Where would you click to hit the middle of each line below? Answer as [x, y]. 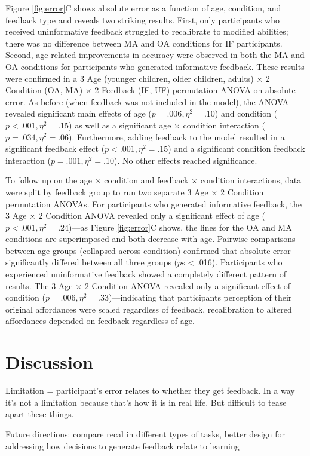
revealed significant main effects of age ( [79, 113]
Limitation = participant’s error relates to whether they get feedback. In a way [150, 391]
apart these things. [40, 414]
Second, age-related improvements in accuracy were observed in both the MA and [155, 55]
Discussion [49, 362]
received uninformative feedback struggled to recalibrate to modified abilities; [147, 31]
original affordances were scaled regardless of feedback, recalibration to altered [149, 309]
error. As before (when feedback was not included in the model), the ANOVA [147, 101]
